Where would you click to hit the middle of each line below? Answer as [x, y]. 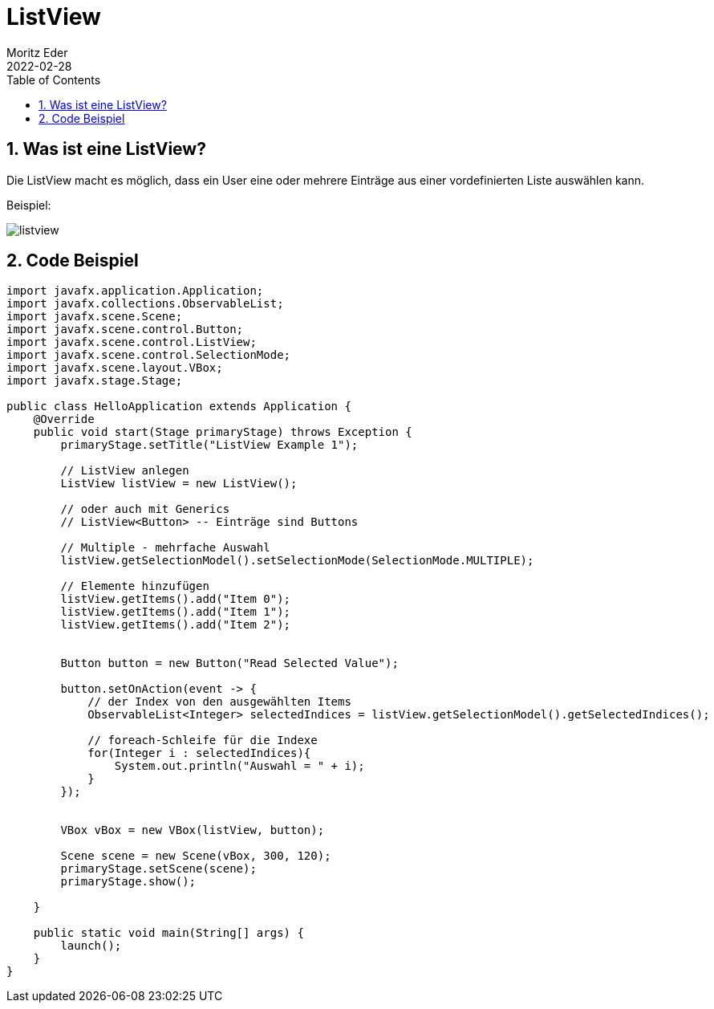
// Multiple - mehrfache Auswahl [165, 548]
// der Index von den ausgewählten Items [219, 702]
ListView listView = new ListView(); [179, 484]
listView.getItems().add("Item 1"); [176, 612]
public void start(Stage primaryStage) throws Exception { [223, 432]
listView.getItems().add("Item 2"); [176, 625]
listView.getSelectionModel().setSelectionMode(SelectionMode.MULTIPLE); [297, 561]
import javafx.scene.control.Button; [125, 330]
